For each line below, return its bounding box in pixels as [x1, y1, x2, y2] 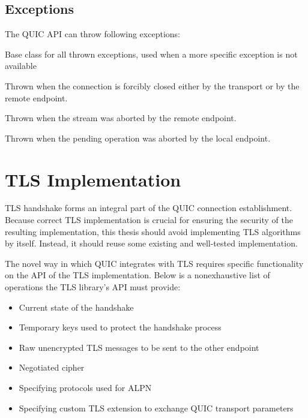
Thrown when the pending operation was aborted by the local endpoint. [5, 131, 271, 144]
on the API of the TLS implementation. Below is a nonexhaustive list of [5, 269, 270, 281]
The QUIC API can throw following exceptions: [5, 28, 180, 40]
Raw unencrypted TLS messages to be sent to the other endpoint [19, 341, 259, 353]
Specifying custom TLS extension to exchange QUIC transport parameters [19, 401, 294, 414]
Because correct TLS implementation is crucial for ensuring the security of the [5, 213, 294, 226]
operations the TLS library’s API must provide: [5, 281, 181, 293]
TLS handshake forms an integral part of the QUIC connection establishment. [5, 202, 292, 214]
